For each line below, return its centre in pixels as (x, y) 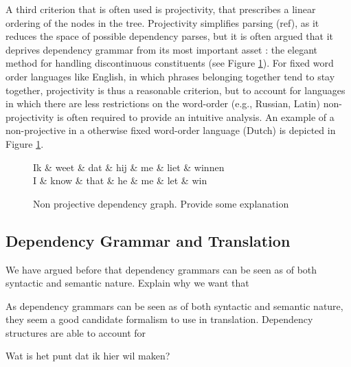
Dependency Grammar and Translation (148, 240)
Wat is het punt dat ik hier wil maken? (88, 356)
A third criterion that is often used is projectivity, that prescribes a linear (161, 9)
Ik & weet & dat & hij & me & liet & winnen (129, 167)
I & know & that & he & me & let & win (120, 180)
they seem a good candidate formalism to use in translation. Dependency (159, 319)
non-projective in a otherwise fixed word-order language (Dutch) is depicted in (171, 130)
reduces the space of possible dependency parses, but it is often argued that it (170, 36)
